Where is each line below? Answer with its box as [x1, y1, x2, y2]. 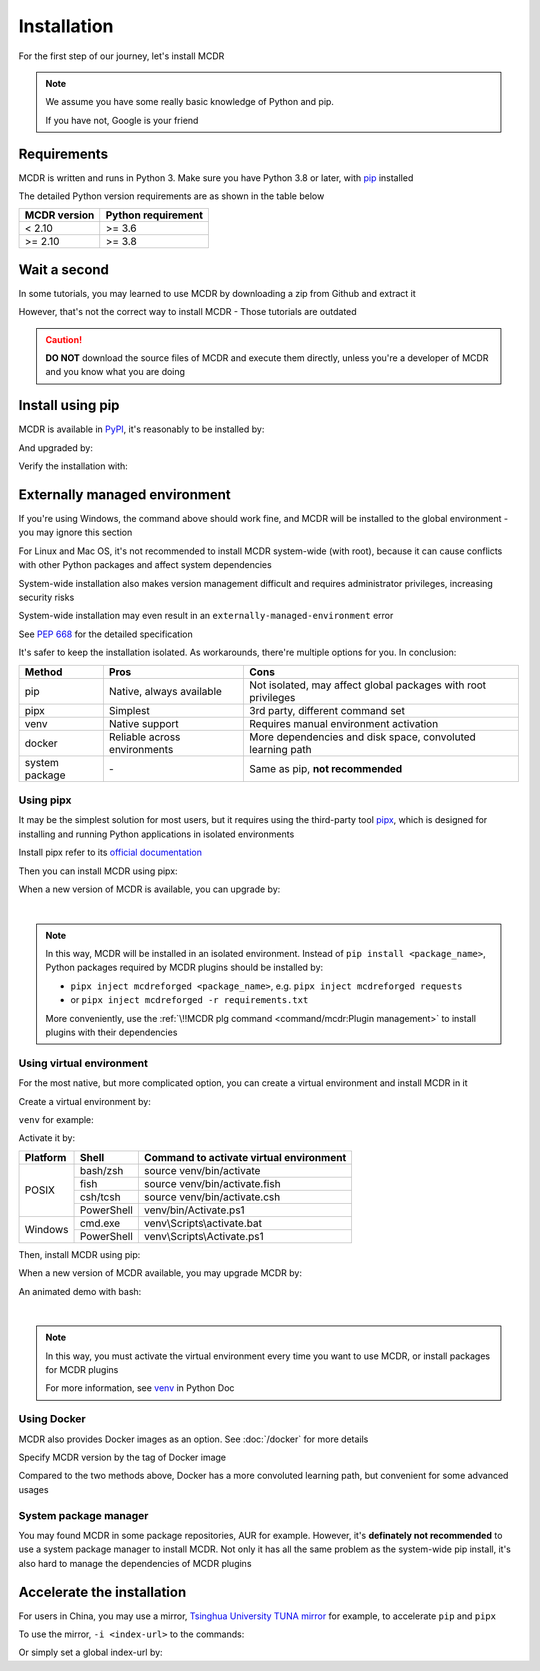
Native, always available [108, 684, 222, 698]
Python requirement [105, 208, 204, 222]
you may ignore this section [18, 526, 133, 539]
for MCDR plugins [45, 1364, 119, 1376]
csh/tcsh [79, 1190, 121, 1204]
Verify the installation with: [18, 460, 129, 472]
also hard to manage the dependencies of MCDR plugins [18, 1557, 252, 1569]
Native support [108, 716, 179, 730]
